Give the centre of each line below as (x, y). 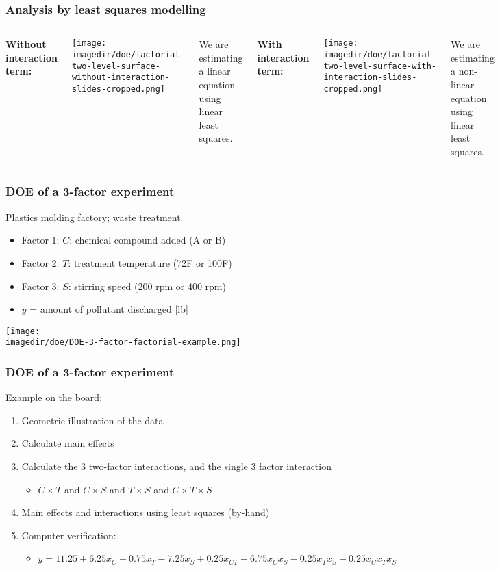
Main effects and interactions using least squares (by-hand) (146, 512)
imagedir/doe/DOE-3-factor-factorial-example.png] (123, 342)
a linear (215, 71)
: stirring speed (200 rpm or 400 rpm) (147, 286)
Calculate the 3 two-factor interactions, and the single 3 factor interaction (176, 466)
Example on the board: (54, 397)
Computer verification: (69, 535)
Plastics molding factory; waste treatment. (95, 217)
